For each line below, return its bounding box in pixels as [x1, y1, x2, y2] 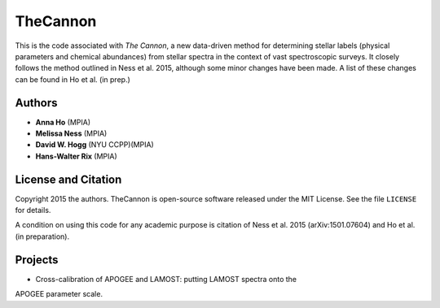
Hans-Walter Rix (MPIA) [35, 151, 117, 161]
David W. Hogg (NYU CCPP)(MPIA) [35, 140, 154, 150]
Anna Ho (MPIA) [35, 117, 91, 127]
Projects [15, 253, 59, 267]
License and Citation [15, 172, 122, 186]
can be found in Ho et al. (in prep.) [15, 74, 130, 85]
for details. [15, 206, 51, 215]
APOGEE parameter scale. [15, 289, 103, 299]
